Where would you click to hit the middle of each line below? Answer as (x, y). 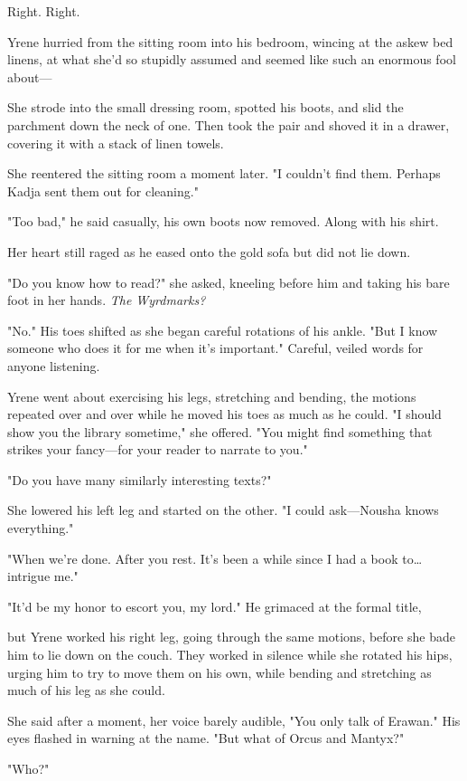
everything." (41, 528)
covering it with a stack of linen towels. (116, 143)
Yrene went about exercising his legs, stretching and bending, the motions (212, 396)
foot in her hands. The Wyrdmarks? (107, 300)
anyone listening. (54, 365)
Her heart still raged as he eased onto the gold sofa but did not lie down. (209, 251)
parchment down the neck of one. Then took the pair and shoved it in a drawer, (229, 124)
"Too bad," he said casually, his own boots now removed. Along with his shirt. (223, 221)
